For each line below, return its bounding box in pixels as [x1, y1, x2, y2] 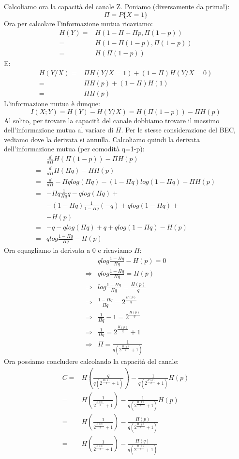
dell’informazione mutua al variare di [4, 125, 114, 135]
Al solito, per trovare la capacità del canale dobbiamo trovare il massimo [4, 115, 220, 125]
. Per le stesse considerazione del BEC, [121, 125, 236, 135]
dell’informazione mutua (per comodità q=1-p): [4, 144, 145, 154]
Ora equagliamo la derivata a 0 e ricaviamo [4, 245, 132, 255]
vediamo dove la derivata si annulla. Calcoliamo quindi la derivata [4, 134, 200, 144]
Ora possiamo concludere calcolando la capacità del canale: [4, 356, 179, 366]
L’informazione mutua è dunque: [4, 98, 100, 108]
